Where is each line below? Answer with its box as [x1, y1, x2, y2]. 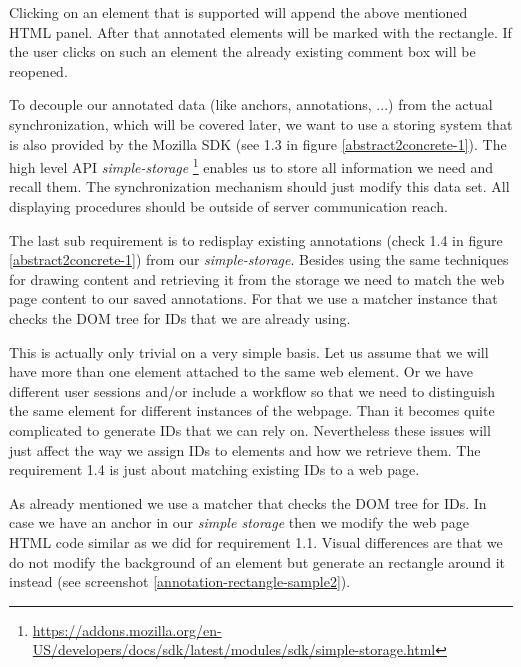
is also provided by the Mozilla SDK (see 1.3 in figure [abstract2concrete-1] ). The [9, 133, 507, 154]
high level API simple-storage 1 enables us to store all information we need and [9, 154, 493, 177]
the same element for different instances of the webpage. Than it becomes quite [9, 400, 495, 421]
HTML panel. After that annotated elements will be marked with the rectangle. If [9, 21, 512, 42]
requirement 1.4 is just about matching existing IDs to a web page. [9, 459, 420, 480]
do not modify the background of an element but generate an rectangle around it [9, 551, 506, 572]
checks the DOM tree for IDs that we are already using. [9, 307, 351, 328]
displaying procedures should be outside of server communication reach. [9, 196, 448, 216]
